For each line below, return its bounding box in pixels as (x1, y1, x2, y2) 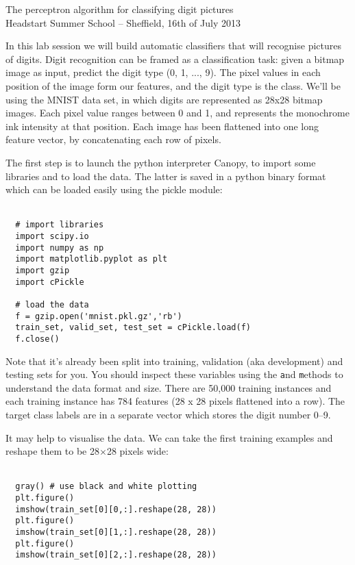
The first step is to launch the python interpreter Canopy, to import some (5, 155, 316, 169)
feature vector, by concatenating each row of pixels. (5, 132, 221, 147)
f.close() (15, 334, 60, 344)
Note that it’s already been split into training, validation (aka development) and (5, 353, 343, 368)
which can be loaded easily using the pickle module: (5, 182, 223, 197)
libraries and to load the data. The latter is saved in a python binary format (5, 168, 326, 183)
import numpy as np (15, 242, 104, 253)
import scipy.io (15, 231, 89, 241)
